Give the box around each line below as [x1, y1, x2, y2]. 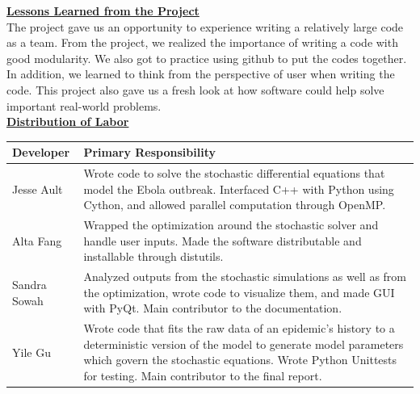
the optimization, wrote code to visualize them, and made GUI [83, 283, 395, 300]
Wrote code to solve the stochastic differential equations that [83, 165, 385, 182]
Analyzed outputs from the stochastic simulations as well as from [83, 268, 407, 285]
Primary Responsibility [83, 144, 216, 161]
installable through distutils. [83, 248, 224, 265]
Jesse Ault [12, 180, 63, 197]
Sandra [12, 275, 47, 292]
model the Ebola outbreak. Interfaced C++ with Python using [83, 180, 394, 197]
